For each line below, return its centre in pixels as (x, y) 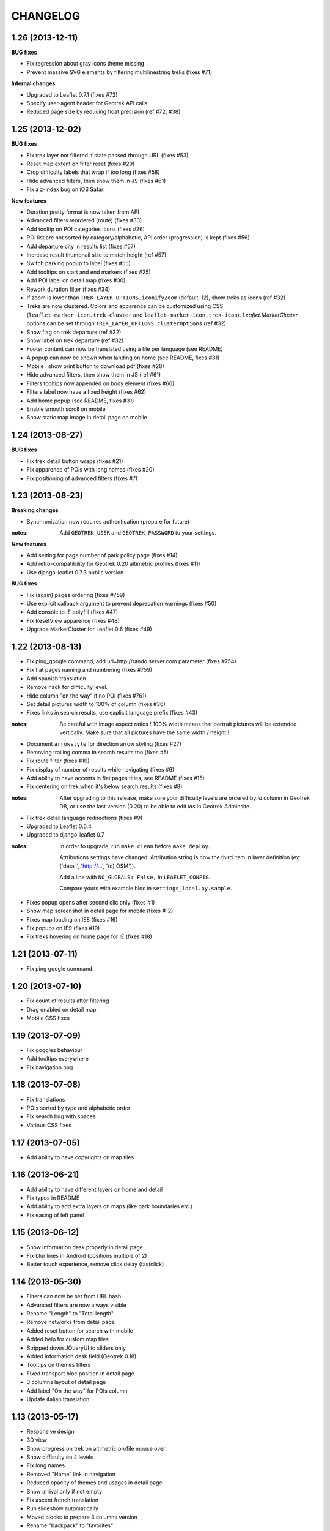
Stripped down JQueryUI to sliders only (76, 1348)
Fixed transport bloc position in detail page (80, 1373)
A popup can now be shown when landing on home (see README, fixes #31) (123, 358)
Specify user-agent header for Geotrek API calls (87, 103)
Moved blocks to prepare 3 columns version (82, 1517)
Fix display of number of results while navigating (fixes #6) (101, 769)
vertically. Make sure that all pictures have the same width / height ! (145, 732)
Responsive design (50, 1431)
